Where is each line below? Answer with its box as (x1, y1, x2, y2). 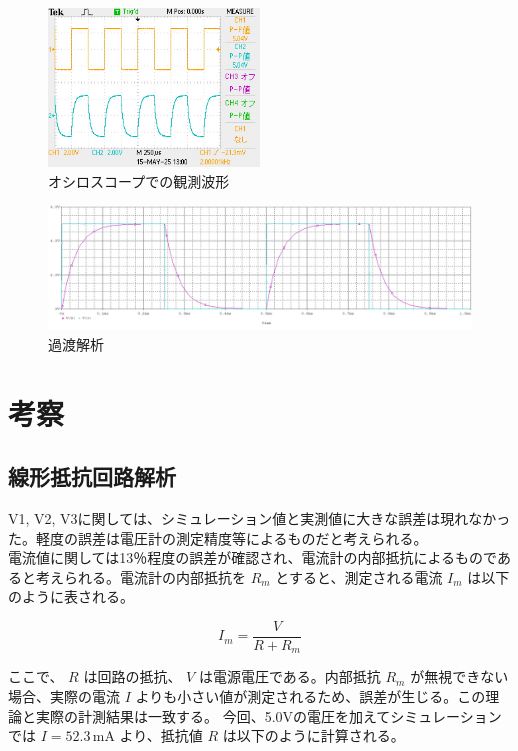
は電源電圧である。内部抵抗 (198, 666, 381, 687)
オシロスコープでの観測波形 (48, 170, 230, 191)
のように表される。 (8, 586, 134, 607)
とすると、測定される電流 (275, 566, 443, 587)
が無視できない (410, 666, 509, 687)
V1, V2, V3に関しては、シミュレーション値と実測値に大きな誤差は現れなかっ (8, 508, 511, 528)
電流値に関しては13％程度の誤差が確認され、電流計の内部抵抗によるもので (8, 547, 497, 568)
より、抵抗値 (119, 725, 203, 746)
